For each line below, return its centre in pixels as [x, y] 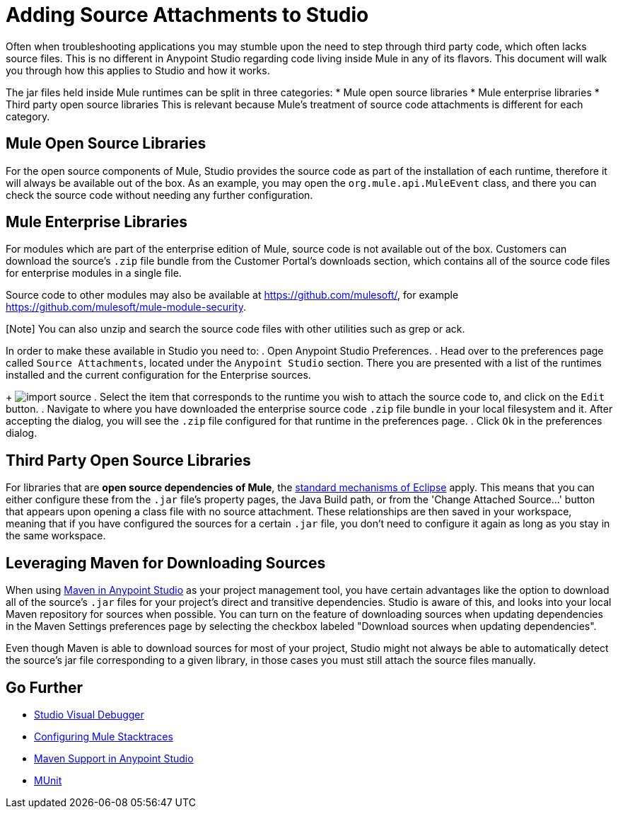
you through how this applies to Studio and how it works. [138, 70]
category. [28, 116]
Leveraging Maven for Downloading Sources [166, 563]
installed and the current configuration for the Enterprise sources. [158, 375]
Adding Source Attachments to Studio [187, 15]
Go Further [45, 687]
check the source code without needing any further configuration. [159, 195]
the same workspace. [56, 536]
